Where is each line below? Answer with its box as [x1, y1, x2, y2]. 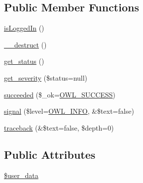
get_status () [4, 56, 44, 66]
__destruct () [4, 39, 47, 49]
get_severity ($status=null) [4, 72, 88, 83]
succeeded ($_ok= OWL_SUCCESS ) [4, 89, 116, 99]
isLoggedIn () [4, 23, 44, 33]
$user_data [4, 170, 38, 180]
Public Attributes [4, 146, 96, 162]
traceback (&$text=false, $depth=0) [4, 122, 114, 133]
